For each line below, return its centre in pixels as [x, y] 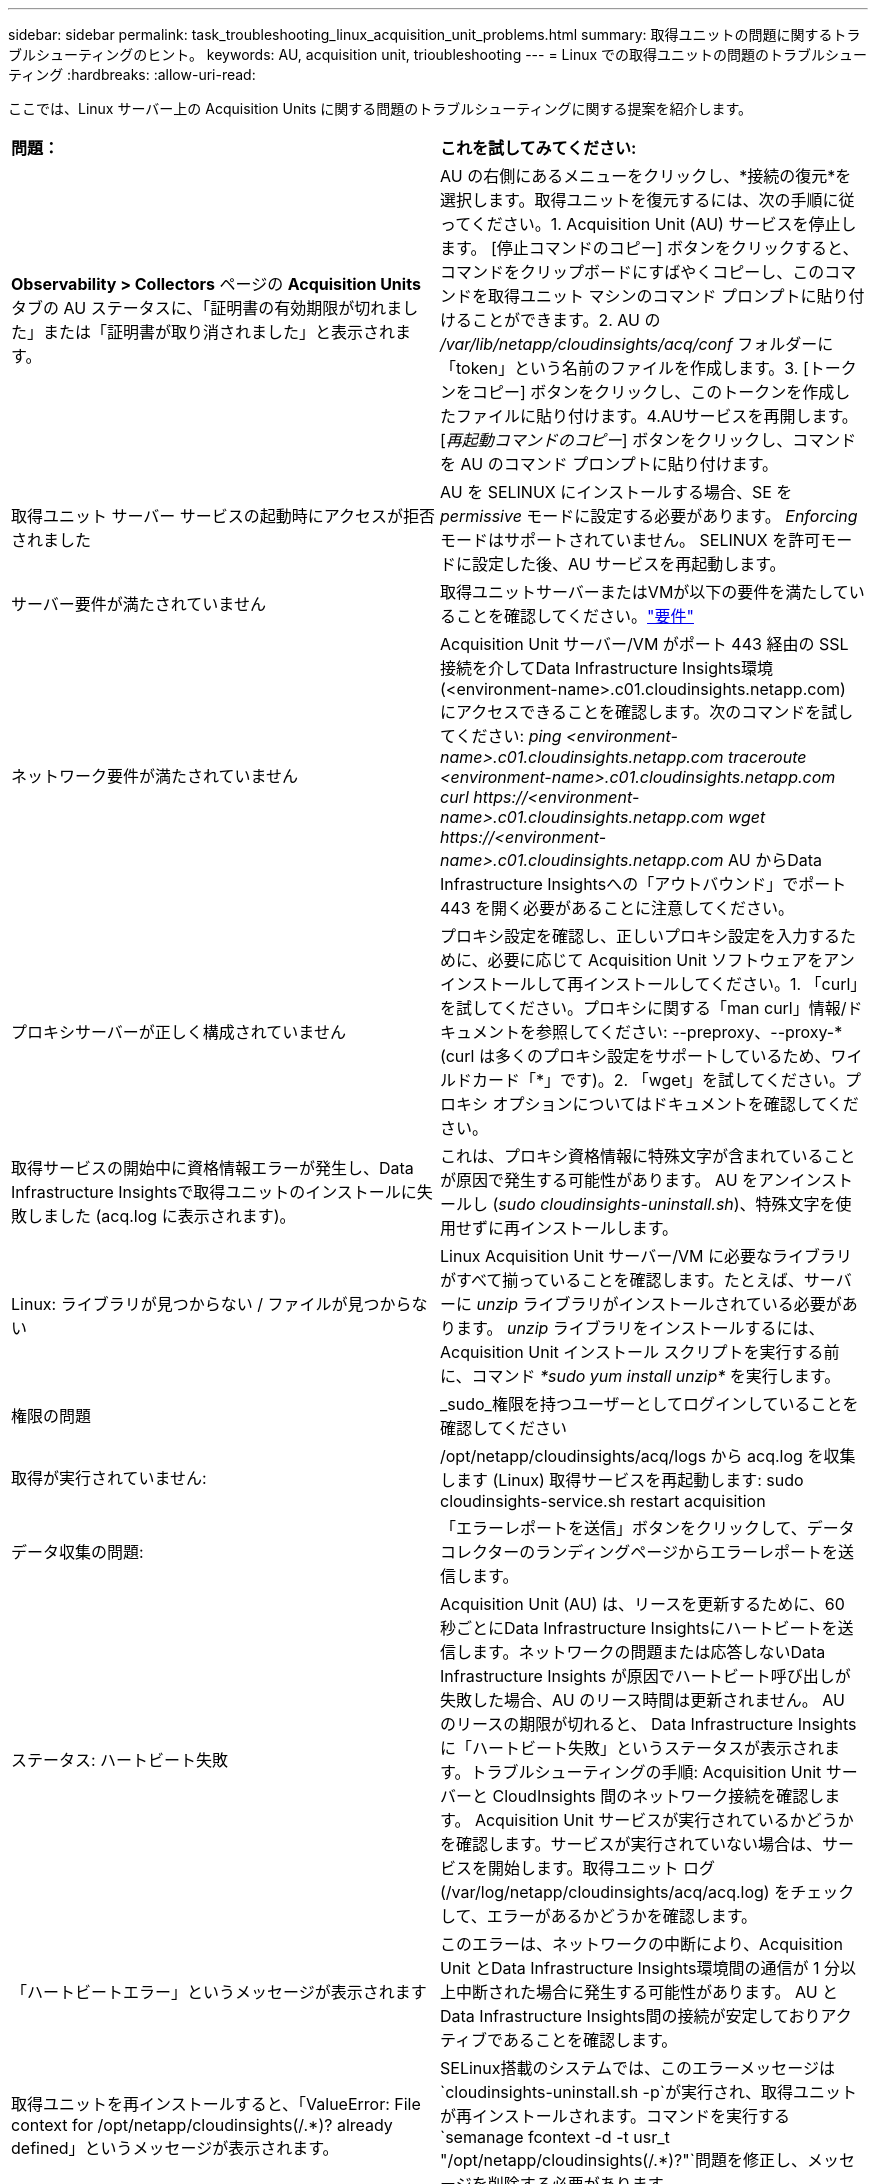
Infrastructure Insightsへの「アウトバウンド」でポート [643, 884]
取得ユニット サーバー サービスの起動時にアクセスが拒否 [223, 516]
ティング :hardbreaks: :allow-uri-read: [132, 74]
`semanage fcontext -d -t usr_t [555, 2137]
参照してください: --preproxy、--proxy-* [689, 1032]
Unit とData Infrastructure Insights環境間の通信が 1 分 [640, 1968]
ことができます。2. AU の [566, 320]
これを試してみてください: [538, 148]
